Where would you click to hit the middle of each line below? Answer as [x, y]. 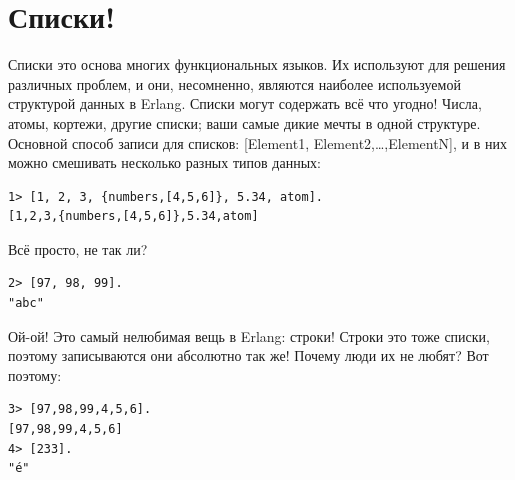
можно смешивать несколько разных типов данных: [164, 162]
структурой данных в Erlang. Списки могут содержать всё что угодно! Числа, [245, 103]
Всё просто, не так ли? [78, 248]
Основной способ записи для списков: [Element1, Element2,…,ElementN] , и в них [257, 142]
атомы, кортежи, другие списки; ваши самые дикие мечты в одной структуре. [244, 122]
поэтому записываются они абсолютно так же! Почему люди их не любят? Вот [248, 355]
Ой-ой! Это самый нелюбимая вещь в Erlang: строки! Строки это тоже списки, [249, 335]
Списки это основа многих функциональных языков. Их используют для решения [257, 64]
